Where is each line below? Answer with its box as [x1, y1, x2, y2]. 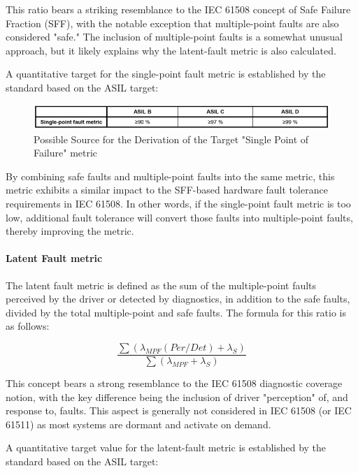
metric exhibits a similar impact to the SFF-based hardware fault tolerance [6, 182, 328, 197]
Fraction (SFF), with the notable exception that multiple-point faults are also [6, 15, 339, 30]
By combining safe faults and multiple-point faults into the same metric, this [6, 168, 335, 183]
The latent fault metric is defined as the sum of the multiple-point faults [6, 277, 317, 292]
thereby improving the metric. [6, 224, 134, 238]
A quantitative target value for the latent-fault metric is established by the [6, 440, 327, 455]
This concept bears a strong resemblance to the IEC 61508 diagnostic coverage [6, 375, 343, 390]
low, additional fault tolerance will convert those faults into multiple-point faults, [6, 210, 353, 224]
